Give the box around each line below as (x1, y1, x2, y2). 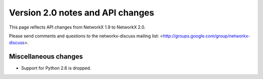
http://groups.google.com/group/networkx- (163, 33, 250, 39)
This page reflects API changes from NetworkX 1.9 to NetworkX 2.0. (9, 24, 146, 30)
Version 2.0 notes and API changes (9, 7, 154, 18)
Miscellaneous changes (9, 52, 83, 61)
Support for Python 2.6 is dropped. (21, 65, 92, 71)
